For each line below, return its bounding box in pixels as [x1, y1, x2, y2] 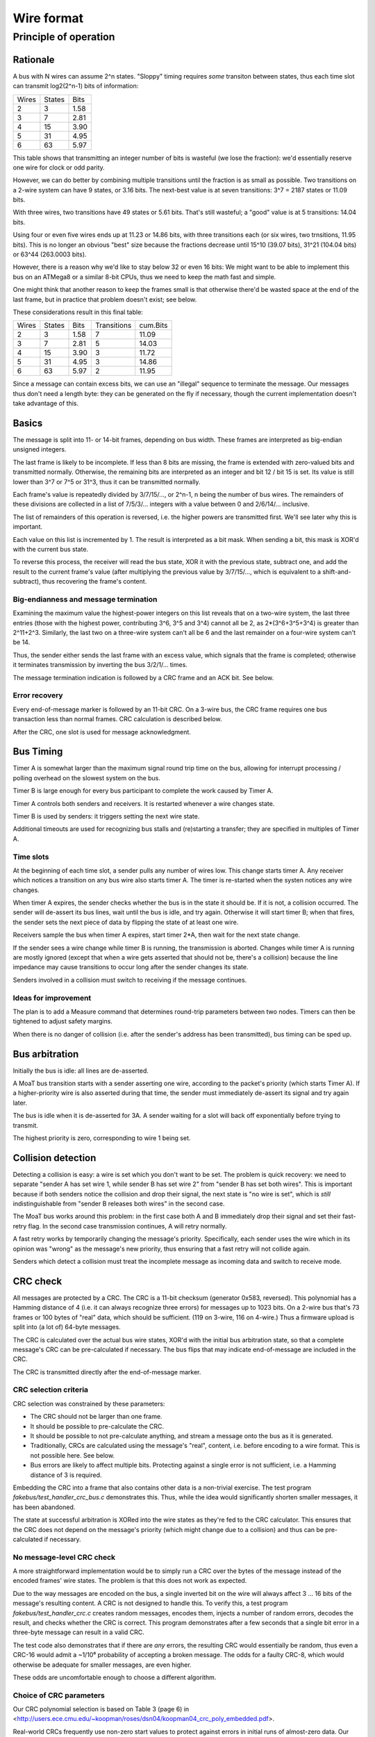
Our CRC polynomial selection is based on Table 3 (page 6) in [12, 1705, 190, 1713]
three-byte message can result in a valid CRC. [12, 1628, 145, 1636]
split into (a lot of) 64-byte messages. [12, 1323, 121, 1331]
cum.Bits [139, 320, 168, 330]
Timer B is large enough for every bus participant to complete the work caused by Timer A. [12, 787, 274, 795]
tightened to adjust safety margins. [12, 1017, 112, 1026]
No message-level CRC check [12, 1552, 116, 1562]
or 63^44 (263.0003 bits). [12, 250, 87, 258]
